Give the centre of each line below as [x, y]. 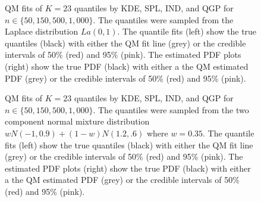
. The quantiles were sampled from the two [171, 109]
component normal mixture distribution [77, 121]
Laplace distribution [42, 31]
